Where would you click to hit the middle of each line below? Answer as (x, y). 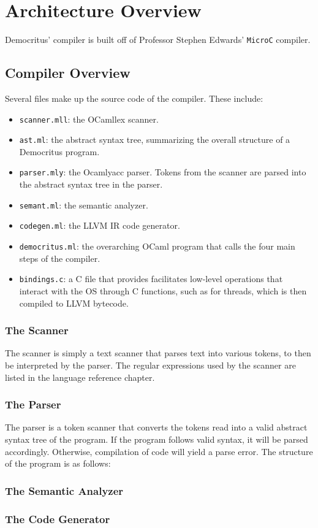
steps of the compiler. (60, 258)
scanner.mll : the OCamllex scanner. (89, 119)
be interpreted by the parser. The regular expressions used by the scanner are (150, 365)
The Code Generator (58, 518)
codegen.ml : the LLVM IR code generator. (100, 225)
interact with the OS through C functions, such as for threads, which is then (163, 290)
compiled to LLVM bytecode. (74, 303)
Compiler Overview (68, 73)
